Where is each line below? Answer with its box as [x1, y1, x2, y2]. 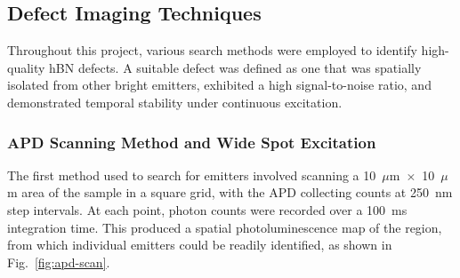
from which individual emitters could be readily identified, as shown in [7, 235, 392, 254]
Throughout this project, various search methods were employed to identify [7, 41, 417, 60]
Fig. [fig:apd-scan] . [7, 252, 110, 271]
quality [7, 58, 45, 76]
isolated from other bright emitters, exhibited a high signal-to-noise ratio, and [7, 75, 432, 94]
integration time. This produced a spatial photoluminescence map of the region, [7, 218, 442, 236]
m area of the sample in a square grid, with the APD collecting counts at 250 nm [7, 183, 453, 202]
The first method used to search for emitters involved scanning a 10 [7, 165, 376, 184]
